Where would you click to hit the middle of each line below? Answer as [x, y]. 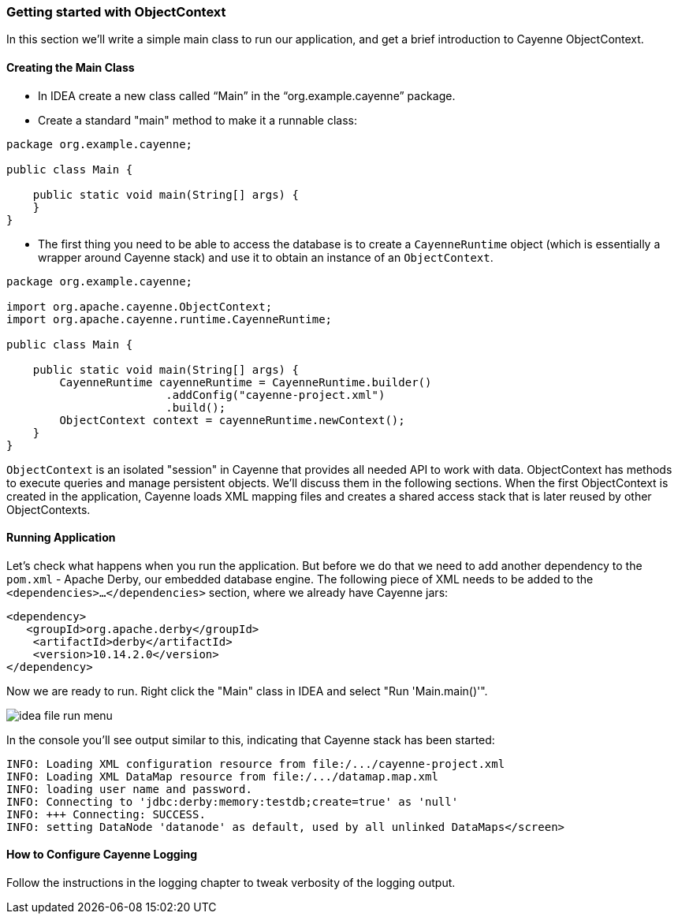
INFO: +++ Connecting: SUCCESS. [106, 814]
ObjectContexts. [48, 509]
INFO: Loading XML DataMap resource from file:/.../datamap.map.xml [222, 776]
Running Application [61, 538]
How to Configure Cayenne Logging [102, 855]
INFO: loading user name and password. [129, 789]
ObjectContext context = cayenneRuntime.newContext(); [232, 420]
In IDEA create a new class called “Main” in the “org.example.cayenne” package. [247, 95]
